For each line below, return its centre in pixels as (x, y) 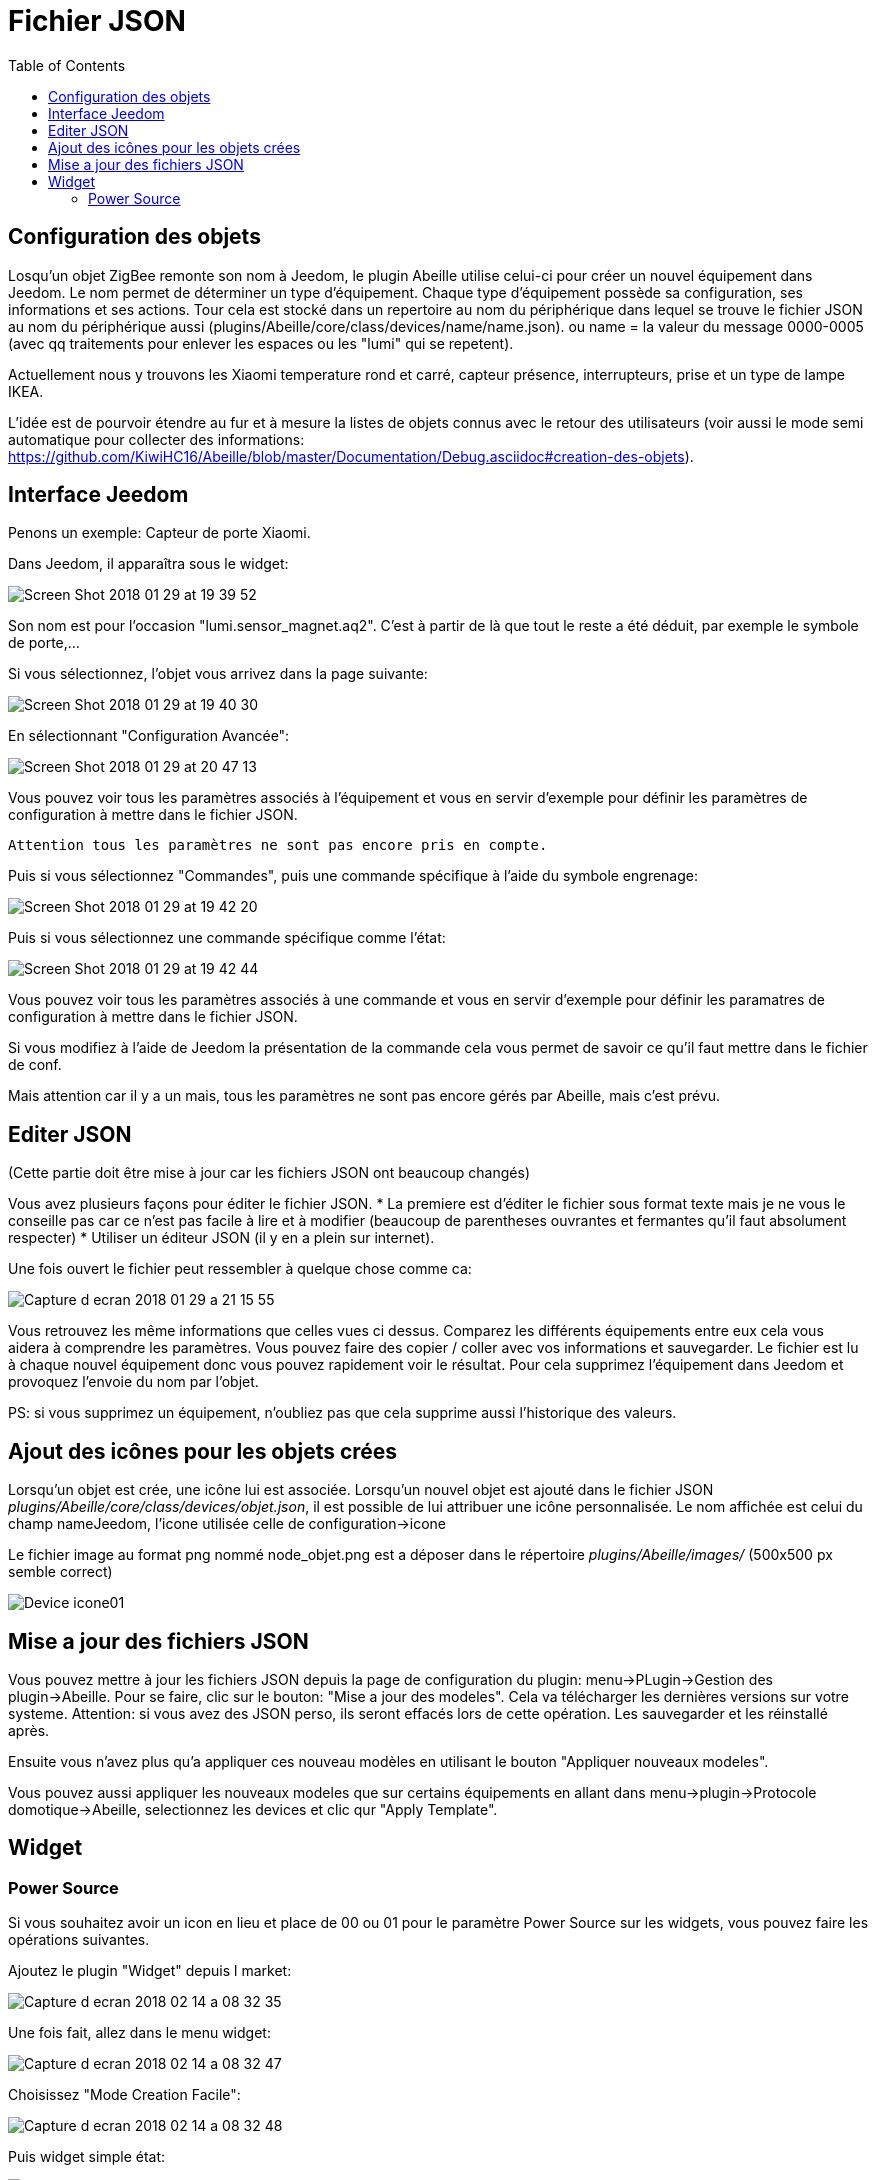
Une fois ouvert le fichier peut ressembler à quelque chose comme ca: (240, 1269)
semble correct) (60, 1572)
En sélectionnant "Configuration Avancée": (149, 736)
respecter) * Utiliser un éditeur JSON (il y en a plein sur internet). (221, 1238)
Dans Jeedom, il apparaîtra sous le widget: (148, 564)
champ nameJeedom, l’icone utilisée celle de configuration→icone (227, 1524)
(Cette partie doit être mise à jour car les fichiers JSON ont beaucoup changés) (269, 1173)
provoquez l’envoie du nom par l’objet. (133, 1382)
